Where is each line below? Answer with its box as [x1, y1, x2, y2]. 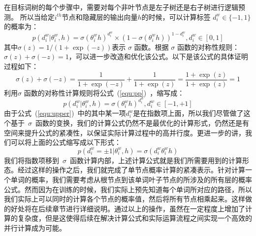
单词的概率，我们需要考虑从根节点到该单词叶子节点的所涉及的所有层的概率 [10, 174, 252, 184]
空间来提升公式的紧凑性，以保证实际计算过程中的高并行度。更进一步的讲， [4, 127, 245, 137]
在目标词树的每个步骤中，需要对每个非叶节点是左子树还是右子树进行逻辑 [4, 2, 238, 12]
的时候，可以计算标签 [141, 11, 211, 22]
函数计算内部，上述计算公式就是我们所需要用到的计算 [69, 155, 242, 165]
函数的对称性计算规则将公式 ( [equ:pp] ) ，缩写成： [24, 87, 185, 98]
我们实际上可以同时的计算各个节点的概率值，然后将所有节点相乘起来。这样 [4, 194, 245, 204]
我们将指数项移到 [4, 155, 59, 165]
